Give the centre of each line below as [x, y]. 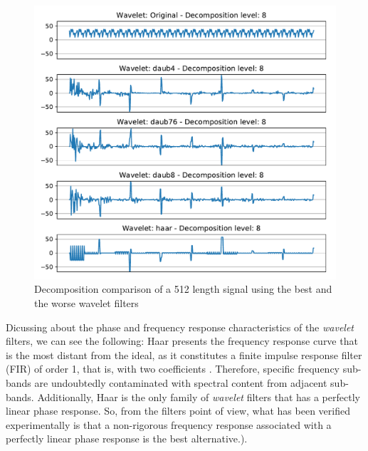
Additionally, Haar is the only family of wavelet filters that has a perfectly [199, 396]
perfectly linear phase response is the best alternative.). [127, 439]
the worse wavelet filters [86, 303]
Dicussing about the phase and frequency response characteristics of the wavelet [180, 327]
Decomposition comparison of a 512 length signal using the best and [183, 289]
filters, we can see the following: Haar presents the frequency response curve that [182, 341]
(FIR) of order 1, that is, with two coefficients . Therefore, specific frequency [173, 369]
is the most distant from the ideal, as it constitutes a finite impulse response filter [184, 354]
